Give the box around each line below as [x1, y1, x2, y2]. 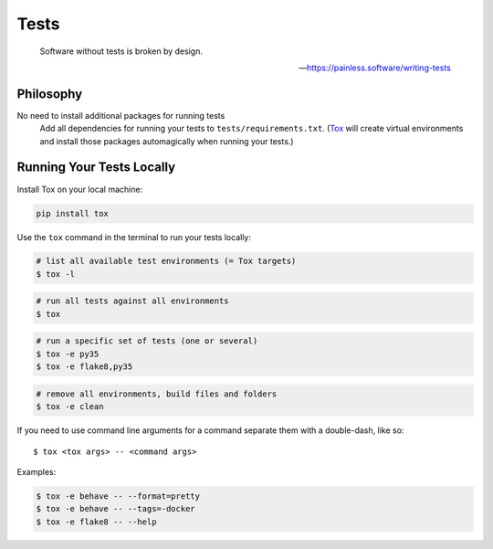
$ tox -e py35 [36, 348, 100, 359]
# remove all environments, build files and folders [36, 388, 278, 399]
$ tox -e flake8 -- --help [36, 516, 157, 527]
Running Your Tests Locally [16, 160, 176, 175]
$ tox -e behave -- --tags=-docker [36, 503, 195, 514]
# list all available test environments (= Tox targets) [36, 256, 297, 267]
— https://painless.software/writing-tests [298, 62, 451, 73]
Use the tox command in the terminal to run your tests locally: [16, 231, 251, 242]
